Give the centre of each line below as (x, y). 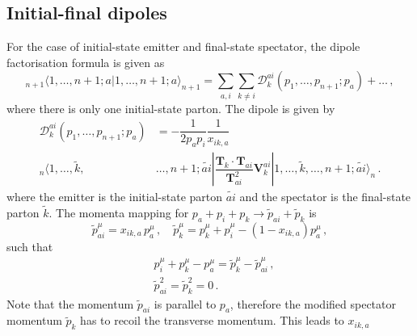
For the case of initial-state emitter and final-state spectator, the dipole (183, 46)
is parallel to (185, 303)
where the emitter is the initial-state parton (115, 197)
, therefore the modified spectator (313, 303)
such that (30, 246)
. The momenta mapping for (119, 213)
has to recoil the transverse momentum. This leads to (212, 320)
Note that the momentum (70, 303)
